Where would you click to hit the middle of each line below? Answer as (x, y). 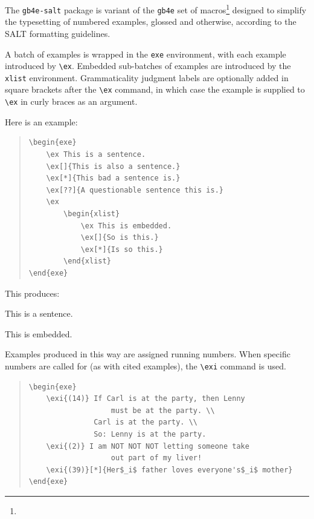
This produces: (32, 293)
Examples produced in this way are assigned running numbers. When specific (148, 354)
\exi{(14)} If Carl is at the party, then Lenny (146, 399)
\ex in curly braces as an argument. (71, 101)
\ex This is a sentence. (96, 154)
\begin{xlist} (92, 213)
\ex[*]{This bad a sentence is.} (113, 178)
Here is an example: (41, 121)
